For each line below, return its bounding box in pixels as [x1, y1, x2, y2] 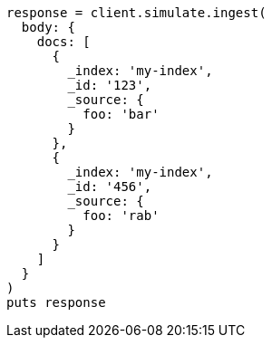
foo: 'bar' [83, 107, 160, 121]
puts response [6, 295, 106, 310]
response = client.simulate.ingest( [6, 5, 267, 20]
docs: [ [36, 34, 91, 49]
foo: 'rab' [83, 208, 160, 223]
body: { [21, 20, 75, 34]
